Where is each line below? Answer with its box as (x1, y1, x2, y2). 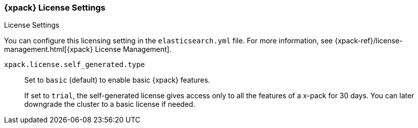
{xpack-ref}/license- (335, 36, 403, 45)
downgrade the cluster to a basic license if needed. (24, 100, 195, 109)
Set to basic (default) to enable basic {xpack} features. (24, 76, 211, 85)
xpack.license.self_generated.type (4, 60, 145, 69)
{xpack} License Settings (4, 3, 106, 13)
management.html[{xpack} (4, 45, 93, 54)
